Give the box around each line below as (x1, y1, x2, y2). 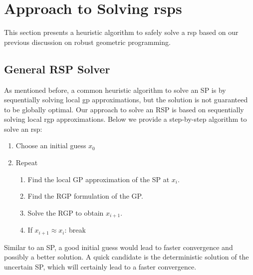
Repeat (15, 157, 38, 168)
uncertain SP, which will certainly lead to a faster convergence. (4, 261, 197, 272)
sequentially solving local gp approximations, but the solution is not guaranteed (4, 94, 248, 105)
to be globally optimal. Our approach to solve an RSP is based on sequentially (4, 104, 244, 114)
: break (64, 225, 86, 235)
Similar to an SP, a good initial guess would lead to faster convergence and (4, 242, 233, 252)
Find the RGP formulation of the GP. (27, 191, 143, 201)
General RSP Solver (4, 61, 110, 76)
